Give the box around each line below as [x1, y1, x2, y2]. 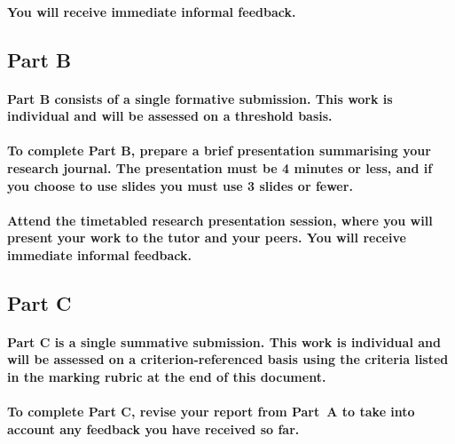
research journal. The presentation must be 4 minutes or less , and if [7, 158, 433, 177]
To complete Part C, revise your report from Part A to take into [7, 402, 415, 421]
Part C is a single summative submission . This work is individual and [7, 332, 441, 351]
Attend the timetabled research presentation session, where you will [7, 210, 433, 229]
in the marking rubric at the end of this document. [7, 368, 326, 386]
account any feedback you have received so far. [7, 419, 300, 438]
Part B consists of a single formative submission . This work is [7, 89, 393, 107]
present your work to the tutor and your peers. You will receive [7, 228, 406, 247]
